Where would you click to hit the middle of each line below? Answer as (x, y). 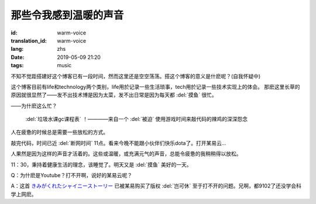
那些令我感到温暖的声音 (67, 15)
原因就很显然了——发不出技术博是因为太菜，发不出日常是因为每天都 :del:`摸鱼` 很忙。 (114, 95)
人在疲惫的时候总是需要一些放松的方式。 (59, 132)
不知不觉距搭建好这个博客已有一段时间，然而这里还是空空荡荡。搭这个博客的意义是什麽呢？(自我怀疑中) (136, 76)
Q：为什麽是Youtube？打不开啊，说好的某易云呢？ (72, 175)
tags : (17, 65)
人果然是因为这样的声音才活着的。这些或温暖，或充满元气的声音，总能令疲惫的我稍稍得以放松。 (126, 154)
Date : (18, 57)
